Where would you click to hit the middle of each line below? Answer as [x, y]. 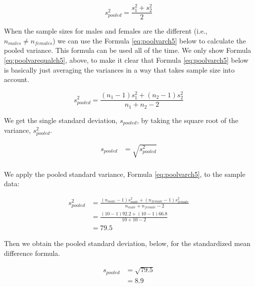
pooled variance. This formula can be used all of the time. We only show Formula [128, 50]
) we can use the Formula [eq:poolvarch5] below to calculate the [149, 40]
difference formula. [32, 253]
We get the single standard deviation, [61, 120]
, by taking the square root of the [188, 120]
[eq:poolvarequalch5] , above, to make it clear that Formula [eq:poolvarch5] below [126, 60]
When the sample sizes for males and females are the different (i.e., [106, 31]
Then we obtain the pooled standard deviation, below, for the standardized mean [127, 243]
